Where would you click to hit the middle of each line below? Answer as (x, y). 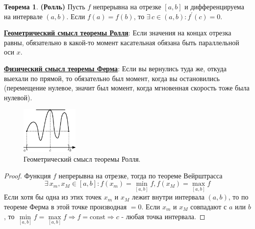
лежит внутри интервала (168, 197)
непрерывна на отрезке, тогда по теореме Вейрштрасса (140, 175)
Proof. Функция (27, 175)
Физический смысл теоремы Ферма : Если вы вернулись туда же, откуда (115, 68)
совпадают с (209, 206)
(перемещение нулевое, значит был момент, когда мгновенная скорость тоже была (127, 88)
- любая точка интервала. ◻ (163, 216)
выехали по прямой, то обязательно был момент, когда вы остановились (112, 78)
